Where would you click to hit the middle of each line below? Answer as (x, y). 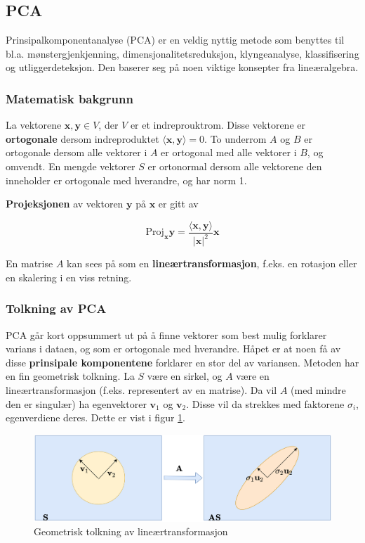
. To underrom (235, 138)
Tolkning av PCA (56, 308)
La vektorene (34, 125)
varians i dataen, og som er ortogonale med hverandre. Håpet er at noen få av (173, 349)
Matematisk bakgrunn (69, 98)
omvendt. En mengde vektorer (71, 166)
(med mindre (318, 389)
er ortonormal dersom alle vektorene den (235, 166)
